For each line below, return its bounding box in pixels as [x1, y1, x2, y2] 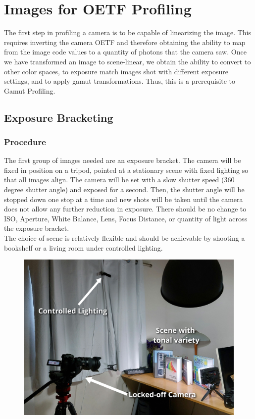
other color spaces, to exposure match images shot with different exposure [4, 66, 228, 76]
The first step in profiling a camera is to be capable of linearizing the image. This [4, 27, 251, 38]
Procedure [4, 135, 46, 148]
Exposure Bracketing [4, 109, 113, 125]
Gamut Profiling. [4, 85, 55, 96]
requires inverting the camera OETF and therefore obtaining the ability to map [4, 37, 246, 47]
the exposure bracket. [4, 223, 69, 233]
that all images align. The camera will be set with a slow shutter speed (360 [4, 174, 235, 185]
